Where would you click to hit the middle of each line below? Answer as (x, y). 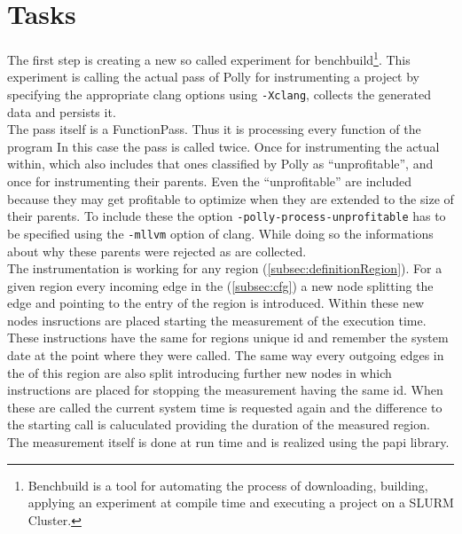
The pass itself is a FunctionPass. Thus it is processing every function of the (214, 129)
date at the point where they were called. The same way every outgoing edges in (226, 355)
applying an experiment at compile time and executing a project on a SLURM (241, 503)
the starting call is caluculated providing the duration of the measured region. (219, 424)
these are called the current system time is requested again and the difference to (225, 407)
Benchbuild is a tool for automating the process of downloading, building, (228, 485)
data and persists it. (62, 111)
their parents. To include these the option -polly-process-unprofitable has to (227, 216)
